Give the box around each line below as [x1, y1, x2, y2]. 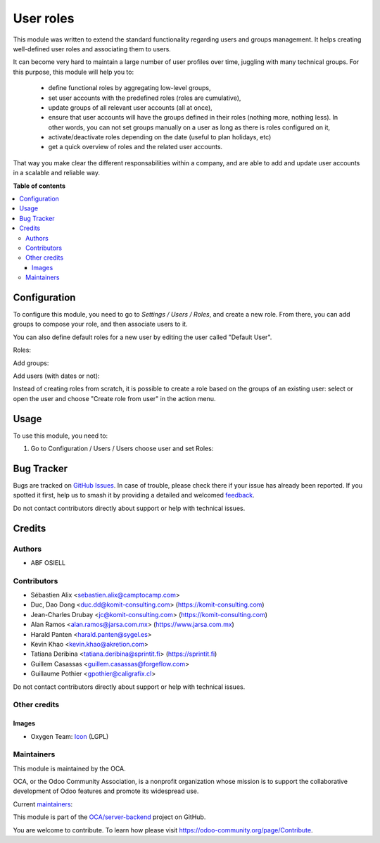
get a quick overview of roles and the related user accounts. [48, 143, 223, 151]
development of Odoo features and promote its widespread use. [13, 787, 199, 795]
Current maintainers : [13, 799, 73, 809]
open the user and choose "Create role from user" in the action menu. [13, 394, 216, 403]
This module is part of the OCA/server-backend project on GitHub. [13, 813, 206, 821]
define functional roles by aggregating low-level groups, [48, 84, 211, 92]
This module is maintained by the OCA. [13, 764, 126, 773]
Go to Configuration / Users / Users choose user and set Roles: [30, 444, 214, 453]
